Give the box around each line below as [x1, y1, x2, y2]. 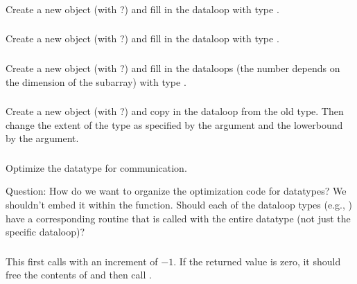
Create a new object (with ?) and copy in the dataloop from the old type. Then [6, 104, 344, 118]
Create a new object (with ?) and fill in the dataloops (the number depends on [6, 60, 340, 75]
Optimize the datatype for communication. [6, 160, 187, 175]
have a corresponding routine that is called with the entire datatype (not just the [6, 211, 351, 225]
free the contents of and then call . [6, 267, 152, 282]
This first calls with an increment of [6, 254, 158, 268]
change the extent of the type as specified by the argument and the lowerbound [6, 117, 343, 132]
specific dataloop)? [6, 224, 85, 239]
